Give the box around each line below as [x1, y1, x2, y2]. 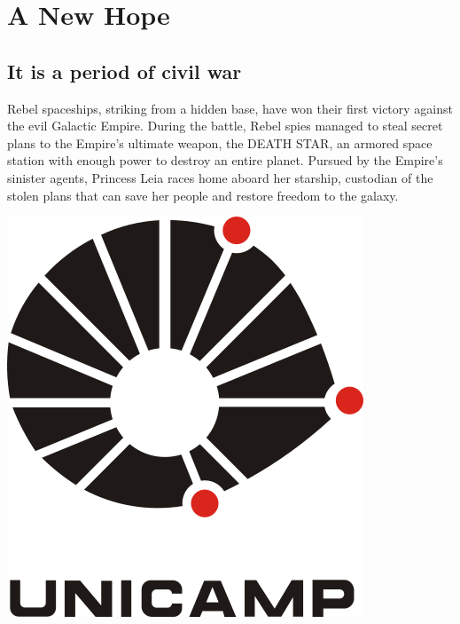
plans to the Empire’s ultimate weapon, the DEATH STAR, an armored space [7, 133, 433, 152]
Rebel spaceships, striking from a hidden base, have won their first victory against [7, 99, 453, 117]
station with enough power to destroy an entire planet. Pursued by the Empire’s [7, 151, 443, 170]
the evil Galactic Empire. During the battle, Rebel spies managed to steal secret [7, 116, 443, 135]
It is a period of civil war [7, 57, 242, 84]
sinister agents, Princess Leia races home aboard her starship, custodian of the [7, 168, 433, 186]
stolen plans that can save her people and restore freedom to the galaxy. [7, 186, 399, 204]
